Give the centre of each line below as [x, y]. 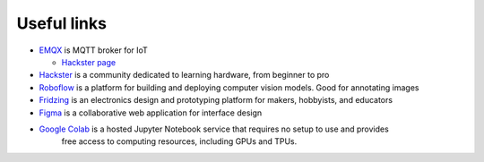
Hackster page [89, 62]
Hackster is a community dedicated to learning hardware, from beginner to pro [184, 75]
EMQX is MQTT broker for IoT [93, 50]
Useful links [62, 23]
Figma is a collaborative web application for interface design [151, 113]
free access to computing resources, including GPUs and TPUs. [179, 141]
